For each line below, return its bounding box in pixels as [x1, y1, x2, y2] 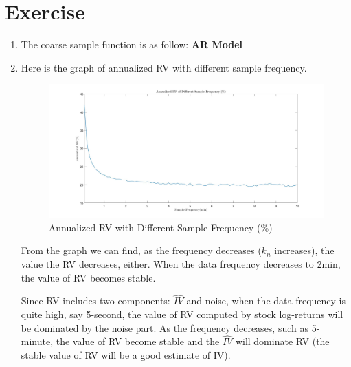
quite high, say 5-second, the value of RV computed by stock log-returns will [21, 306, 343, 321]
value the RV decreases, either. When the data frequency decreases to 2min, [21, 256, 341, 271]
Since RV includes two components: [21, 293, 170, 308]
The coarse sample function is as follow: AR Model [21, 37, 243, 52]
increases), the [274, 243, 335, 258]
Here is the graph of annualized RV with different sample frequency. [21, 60, 307, 74]
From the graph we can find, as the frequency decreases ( [21, 243, 262, 258]
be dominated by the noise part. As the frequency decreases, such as [21, 320, 309, 335]
